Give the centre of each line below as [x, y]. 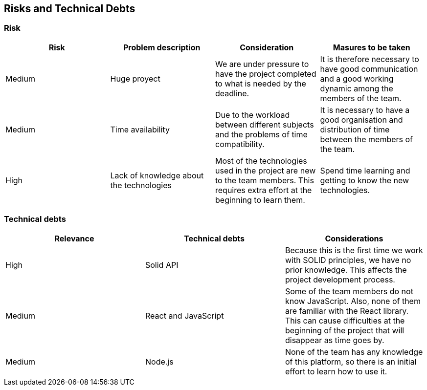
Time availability [140, 129]
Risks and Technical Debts [70, 9]
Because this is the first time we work [354, 250]
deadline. [232, 93]
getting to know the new [365, 180]
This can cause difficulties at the [345, 320]
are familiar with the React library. [347, 311]
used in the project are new [266, 170]
